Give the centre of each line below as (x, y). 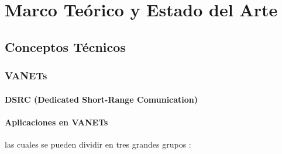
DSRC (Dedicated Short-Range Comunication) (102, 99)
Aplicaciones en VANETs (56, 122)
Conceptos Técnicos (65, 46)
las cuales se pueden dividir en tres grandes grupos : (98, 144)
